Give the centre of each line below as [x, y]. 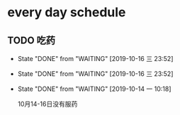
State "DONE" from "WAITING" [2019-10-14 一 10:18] [94, 89]
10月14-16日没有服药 [47, 104]
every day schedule [67, 12]
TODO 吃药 [31, 40]
